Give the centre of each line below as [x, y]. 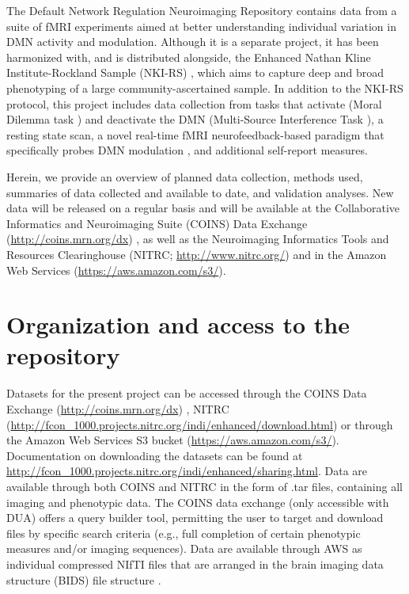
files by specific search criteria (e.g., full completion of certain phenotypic [184, 533]
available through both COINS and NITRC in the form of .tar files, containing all [204, 486]
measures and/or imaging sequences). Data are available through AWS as [184, 548]
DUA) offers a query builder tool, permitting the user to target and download [195, 518]
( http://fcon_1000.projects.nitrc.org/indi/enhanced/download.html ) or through [200, 424]
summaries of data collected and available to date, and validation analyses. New [200, 192]
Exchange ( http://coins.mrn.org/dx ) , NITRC [118, 409]
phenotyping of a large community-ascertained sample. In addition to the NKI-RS [205, 88]
